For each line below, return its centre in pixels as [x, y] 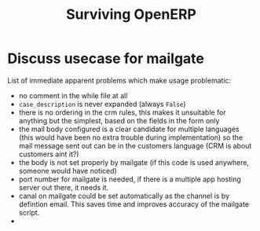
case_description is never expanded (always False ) [102, 104]
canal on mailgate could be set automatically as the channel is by [124, 196]
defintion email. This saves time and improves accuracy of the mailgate [134, 204]
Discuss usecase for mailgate [106, 59]
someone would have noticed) [68, 170]
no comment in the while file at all [73, 95]
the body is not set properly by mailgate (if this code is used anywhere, [134, 162]
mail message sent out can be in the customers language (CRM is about [135, 145]
